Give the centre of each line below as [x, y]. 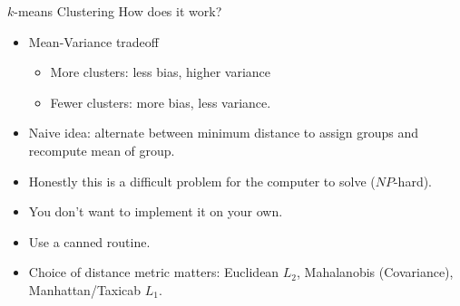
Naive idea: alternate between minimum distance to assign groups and [224, 133]
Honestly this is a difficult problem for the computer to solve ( [202, 181]
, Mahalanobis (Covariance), [375, 272]
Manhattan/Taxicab [85, 289]
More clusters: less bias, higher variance [161, 72]
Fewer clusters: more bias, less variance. [161, 102]
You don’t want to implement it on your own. [156, 211]
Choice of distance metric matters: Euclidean [154, 272]
